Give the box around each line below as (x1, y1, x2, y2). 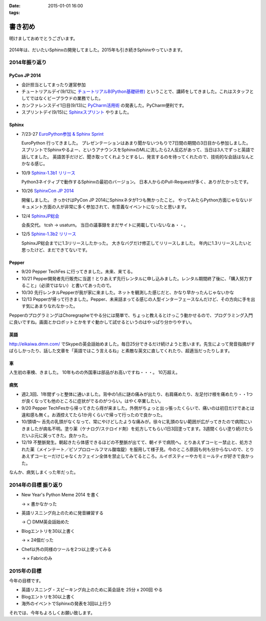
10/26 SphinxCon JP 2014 (21, 188, 74, 194)
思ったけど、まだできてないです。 (21, 247, 90, 253)
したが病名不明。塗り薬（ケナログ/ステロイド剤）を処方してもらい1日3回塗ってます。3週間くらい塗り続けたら (30, 426, 254, 432)
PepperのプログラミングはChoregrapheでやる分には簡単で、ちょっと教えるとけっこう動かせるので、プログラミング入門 (9, 312, 253, 318)
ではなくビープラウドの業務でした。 (30, 95, 103, 101)
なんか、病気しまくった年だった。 (9, 469, 78, 475)
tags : (9, 10, 20, 16)
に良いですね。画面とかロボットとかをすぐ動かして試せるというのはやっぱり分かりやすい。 (9, 319, 195, 325)
